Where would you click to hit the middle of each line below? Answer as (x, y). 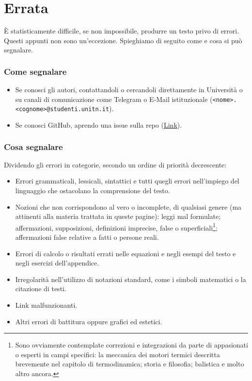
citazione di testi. (41, 289)
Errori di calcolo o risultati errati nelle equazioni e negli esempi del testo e (126, 253)
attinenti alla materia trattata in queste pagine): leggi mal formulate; (118, 216)
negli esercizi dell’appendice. (57, 263)
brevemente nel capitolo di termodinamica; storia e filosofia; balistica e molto (130, 364)
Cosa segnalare (33, 146)
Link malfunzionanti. (46, 305)
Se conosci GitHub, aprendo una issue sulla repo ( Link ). (99, 125)
